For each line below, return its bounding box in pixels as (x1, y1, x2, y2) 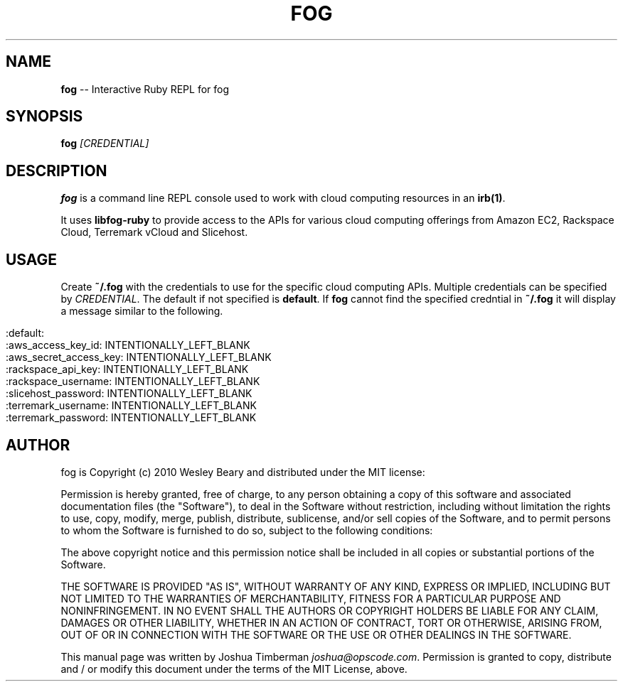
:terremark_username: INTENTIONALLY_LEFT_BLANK (6, 399, 257, 412)
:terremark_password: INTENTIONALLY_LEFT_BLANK (6, 411, 257, 424)
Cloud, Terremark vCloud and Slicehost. (60, 226, 248, 239)
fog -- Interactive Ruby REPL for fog (60, 82, 230, 95)
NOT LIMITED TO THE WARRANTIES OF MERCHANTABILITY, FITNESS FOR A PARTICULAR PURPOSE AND (60, 592, 561, 605)
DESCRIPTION (6, 161, 107, 180)
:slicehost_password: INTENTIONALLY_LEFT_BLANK (6, 387, 252, 400)
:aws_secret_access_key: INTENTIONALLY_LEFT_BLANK (6, 351, 272, 364)
